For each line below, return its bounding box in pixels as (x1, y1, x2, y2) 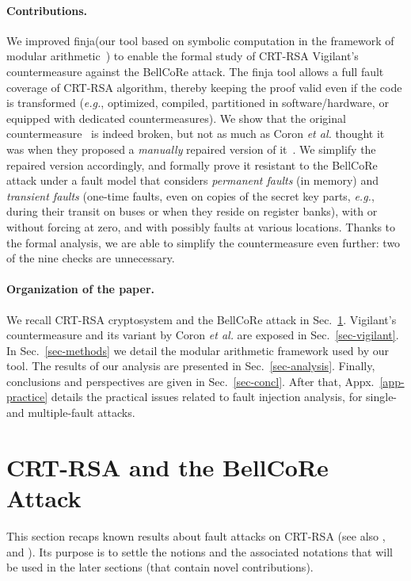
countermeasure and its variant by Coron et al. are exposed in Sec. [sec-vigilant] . (6, 327, 399, 343)
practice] (6, 388, 48, 405)
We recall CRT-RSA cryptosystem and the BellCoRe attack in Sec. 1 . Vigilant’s (6, 311, 397, 327)
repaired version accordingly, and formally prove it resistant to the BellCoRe (6, 156, 378, 173)
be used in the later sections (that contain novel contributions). (6, 559, 314, 575)
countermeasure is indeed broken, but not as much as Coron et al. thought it (6, 125, 385, 142)
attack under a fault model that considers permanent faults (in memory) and (6, 172, 379, 189)
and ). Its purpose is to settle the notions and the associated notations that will (6, 543, 393, 560)
